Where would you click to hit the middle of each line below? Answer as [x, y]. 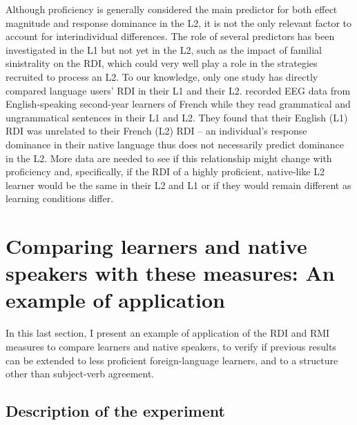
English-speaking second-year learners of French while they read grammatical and [178, 104]
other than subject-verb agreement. [80, 374]
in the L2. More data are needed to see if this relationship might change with [169, 158]
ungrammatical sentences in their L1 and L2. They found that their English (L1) [177, 117]
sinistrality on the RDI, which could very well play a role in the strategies [162, 63]
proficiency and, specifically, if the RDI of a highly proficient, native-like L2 [165, 171]
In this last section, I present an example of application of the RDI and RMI [168, 333]
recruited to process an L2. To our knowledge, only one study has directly [162, 76]
